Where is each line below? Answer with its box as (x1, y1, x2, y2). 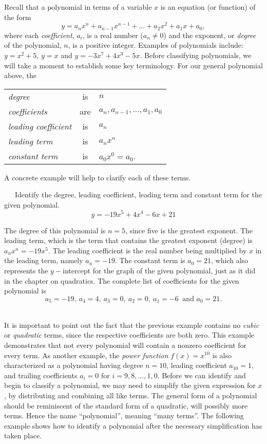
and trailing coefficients (4, 369, 78, 380)
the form (4, 11, 31, 22)
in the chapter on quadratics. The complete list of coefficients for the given (4, 275, 239, 286)
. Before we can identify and (157, 369, 246, 380)
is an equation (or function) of (160, 2, 256, 12)
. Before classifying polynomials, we (140, 49, 252, 60)
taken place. (4, 430, 42, 441)
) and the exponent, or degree (163, 29, 256, 40)
